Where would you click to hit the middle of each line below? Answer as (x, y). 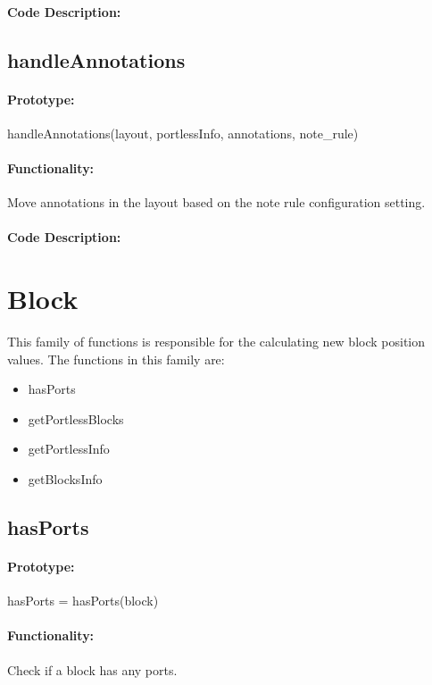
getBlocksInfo (65, 479)
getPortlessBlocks (76, 418)
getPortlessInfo (69, 449)
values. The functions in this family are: (116, 359)
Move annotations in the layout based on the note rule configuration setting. (216, 202)
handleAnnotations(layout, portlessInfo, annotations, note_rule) (183, 133)
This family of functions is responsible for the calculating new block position (216, 342)
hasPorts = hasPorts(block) (83, 601)
